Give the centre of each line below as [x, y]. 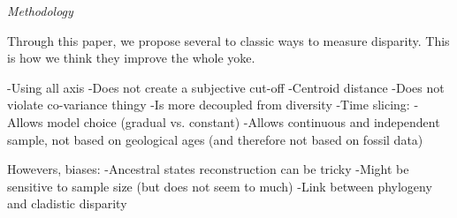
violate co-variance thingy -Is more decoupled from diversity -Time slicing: [209, 105]
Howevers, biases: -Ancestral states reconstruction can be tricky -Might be [208, 169]
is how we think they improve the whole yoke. [131, 58]
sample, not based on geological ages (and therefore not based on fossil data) [215, 139]
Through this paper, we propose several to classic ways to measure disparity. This [228, 40]
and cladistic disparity [67, 203]
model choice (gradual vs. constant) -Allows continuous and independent [244, 121]
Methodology [40, 11]
